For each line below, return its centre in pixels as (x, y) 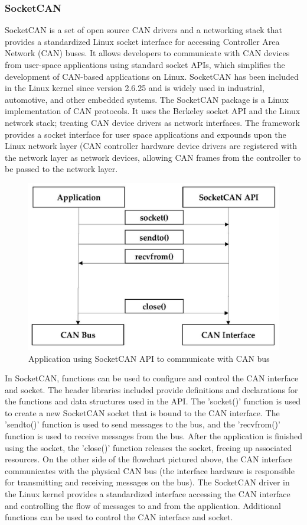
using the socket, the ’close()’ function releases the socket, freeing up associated (148, 447)
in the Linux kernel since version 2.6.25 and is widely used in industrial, (135, 88)
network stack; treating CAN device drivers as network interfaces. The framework (152, 122)
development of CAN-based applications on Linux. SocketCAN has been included (152, 76)
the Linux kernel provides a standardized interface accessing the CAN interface (148, 494)
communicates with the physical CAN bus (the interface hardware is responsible (150, 470)
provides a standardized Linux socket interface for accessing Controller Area (142, 41)
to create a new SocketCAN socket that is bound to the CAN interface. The (142, 412)
